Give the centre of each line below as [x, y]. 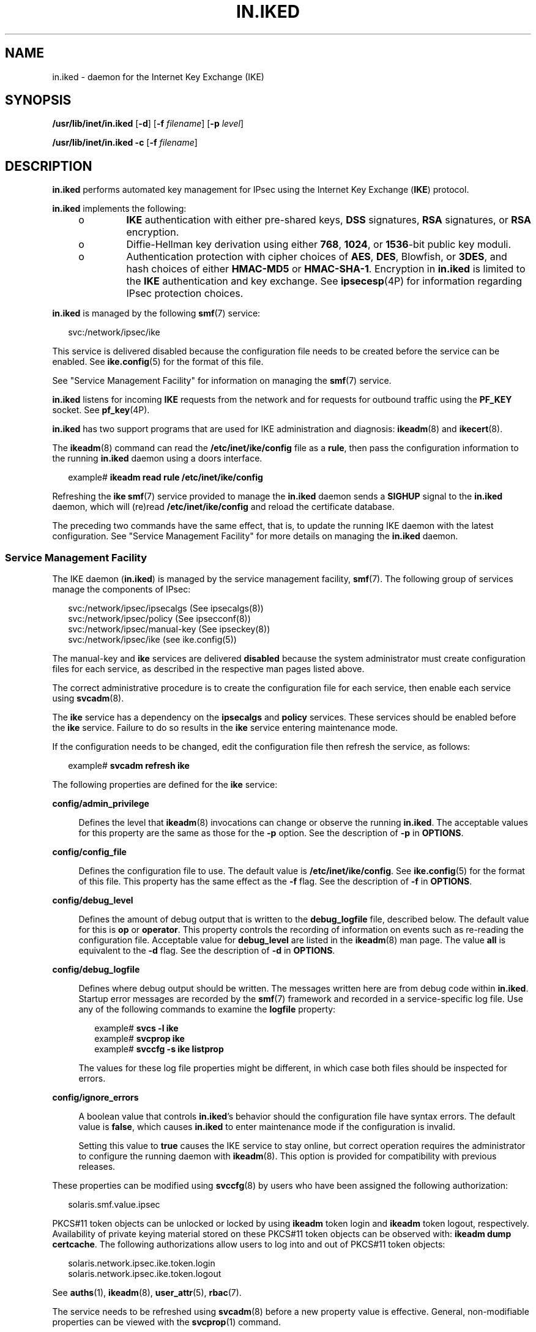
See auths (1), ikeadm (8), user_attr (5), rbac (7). [147, 1293]
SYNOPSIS [38, 100]
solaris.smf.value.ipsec [114, 1205]
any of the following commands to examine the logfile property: [207, 1009]
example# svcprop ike [140, 1039]
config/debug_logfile [96, 970]
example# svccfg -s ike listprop [159, 1049]
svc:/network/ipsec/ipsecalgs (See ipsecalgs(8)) [166, 608]
